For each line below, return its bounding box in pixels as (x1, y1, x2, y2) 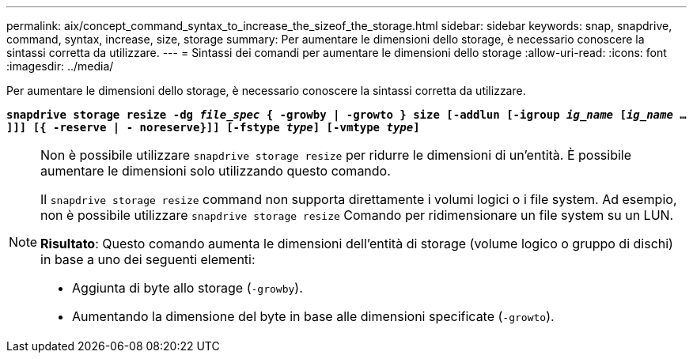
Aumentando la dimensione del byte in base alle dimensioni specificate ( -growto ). (72, 308, 555, 324)
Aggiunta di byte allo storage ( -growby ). (72, 280, 303, 296)
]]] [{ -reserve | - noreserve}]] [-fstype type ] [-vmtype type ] (6, 121, 420, 134)
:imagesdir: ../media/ (6, 59, 114, 73)
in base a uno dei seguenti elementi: (40, 251, 256, 267)
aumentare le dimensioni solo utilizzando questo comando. (40, 163, 391, 179)
